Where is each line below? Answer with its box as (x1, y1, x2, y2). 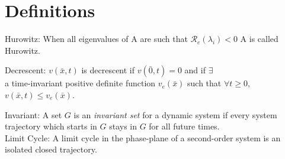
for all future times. (149, 120, 220, 132)
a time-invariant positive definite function (5, 77, 156, 89)
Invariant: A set (5, 108, 62, 121)
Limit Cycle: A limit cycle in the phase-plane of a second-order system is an (5, 131, 281, 144)
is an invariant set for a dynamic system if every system (73, 108, 277, 121)
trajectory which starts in (5, 120, 97, 132)
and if (184, 64, 206, 76)
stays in (109, 120, 137, 132)
